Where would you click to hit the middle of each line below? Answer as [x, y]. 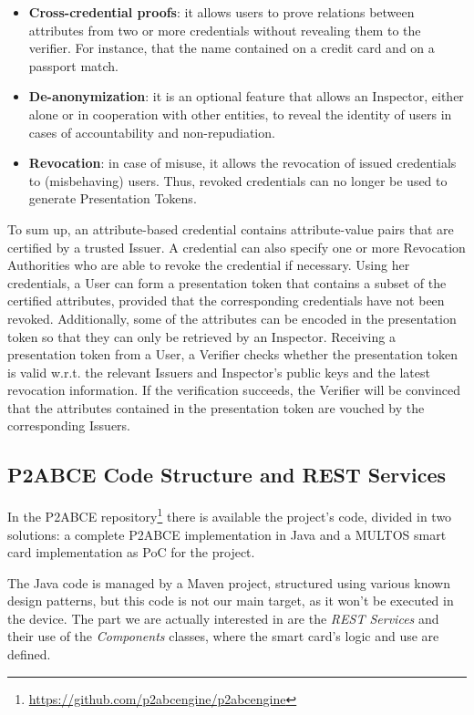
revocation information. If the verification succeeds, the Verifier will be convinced [234, 390]
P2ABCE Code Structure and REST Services [227, 475]
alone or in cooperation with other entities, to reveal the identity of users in [240, 114]
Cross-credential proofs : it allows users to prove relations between [222, 12]
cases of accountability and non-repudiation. [152, 132]
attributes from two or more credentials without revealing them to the [225, 30]
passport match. [73, 65]
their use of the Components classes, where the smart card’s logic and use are [223, 636]
